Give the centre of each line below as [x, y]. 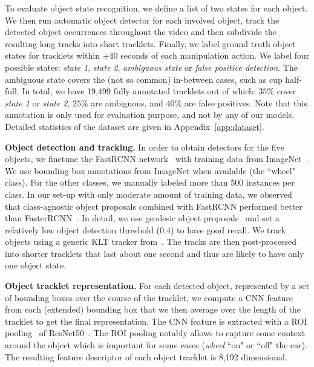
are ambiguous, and [127, 102]
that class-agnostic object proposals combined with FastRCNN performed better [154, 206]
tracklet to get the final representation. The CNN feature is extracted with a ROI [156, 321]
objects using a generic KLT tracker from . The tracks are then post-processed [151, 242]
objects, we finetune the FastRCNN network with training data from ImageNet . [157, 159]
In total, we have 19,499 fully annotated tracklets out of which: [139, 91]
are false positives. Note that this [246, 102]
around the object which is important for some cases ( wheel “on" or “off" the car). [156, 345]
